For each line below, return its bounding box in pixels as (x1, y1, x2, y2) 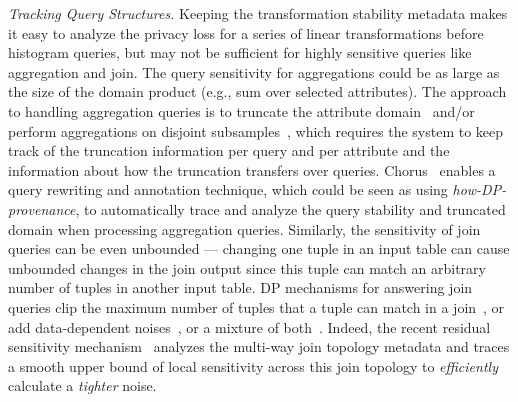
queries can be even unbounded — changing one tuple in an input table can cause (8, 238, 510, 259)
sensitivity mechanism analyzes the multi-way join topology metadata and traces (8, 336, 510, 357)
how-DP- (452, 179, 507, 200)
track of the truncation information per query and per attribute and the (8, 140, 450, 161)
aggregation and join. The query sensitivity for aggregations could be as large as (8, 61, 500, 82)
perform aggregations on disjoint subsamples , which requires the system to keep (8, 120, 504, 141)
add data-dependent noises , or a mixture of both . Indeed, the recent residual (8, 316, 491, 337)
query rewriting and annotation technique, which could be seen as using (8, 179, 448, 200)
